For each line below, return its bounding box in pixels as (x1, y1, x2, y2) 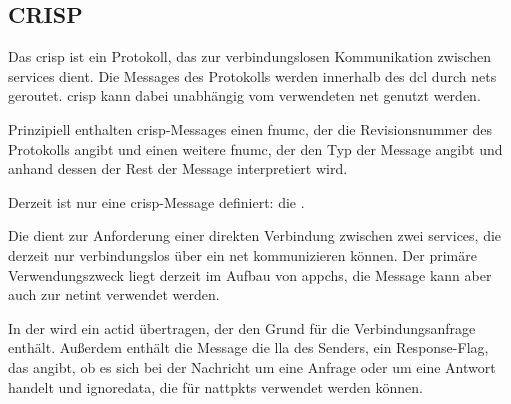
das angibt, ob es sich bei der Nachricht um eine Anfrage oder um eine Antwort (8, 356, 496, 377)
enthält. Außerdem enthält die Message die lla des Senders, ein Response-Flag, (8, 337, 489, 358)
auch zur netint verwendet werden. (8, 284, 220, 305)
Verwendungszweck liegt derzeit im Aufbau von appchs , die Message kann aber (8, 264, 492, 285)
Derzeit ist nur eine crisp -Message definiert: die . (8, 191, 305, 212)
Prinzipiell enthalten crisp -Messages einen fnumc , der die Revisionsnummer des (8, 118, 493, 139)
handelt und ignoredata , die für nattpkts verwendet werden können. (8, 376, 423, 397)
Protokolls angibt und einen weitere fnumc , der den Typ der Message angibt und (8, 138, 503, 159)
